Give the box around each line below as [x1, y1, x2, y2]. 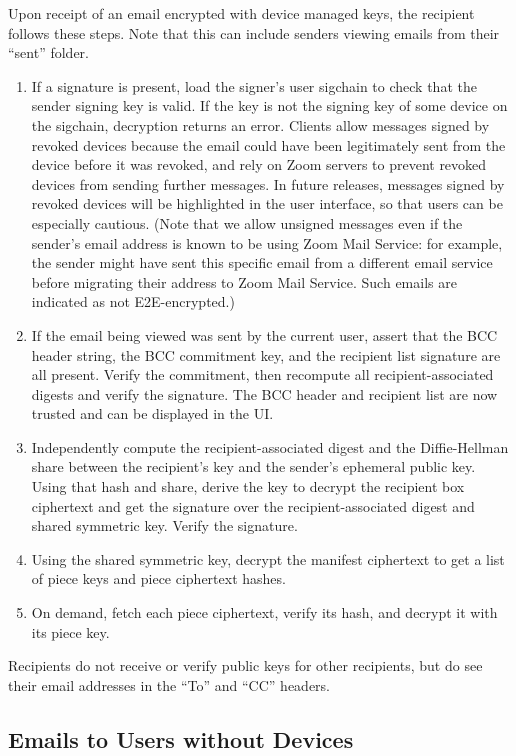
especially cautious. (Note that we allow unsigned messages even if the [31, 212, 463, 233]
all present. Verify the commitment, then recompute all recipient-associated [31, 364, 494, 385]
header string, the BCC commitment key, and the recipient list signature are [31, 344, 501, 365]
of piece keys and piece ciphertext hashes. [31, 568, 286, 589]
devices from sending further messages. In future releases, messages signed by [31, 173, 505, 194]
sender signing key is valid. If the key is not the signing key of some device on [31, 95, 508, 116]
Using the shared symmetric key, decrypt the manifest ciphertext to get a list [31, 548, 505, 569]
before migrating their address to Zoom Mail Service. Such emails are [31, 271, 457, 292]
